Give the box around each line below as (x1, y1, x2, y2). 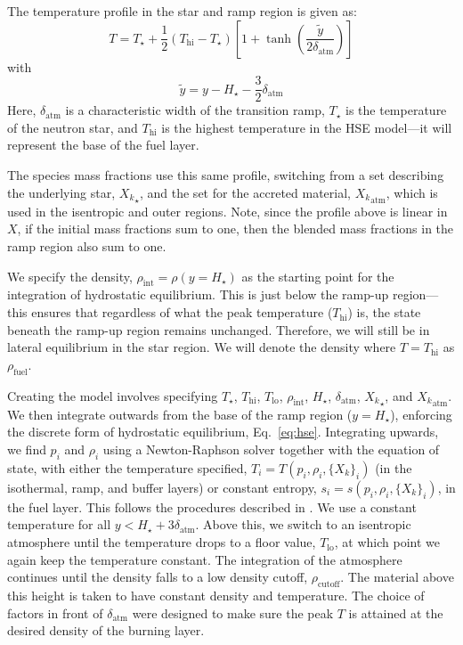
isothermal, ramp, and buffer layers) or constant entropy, (7, 478, 317, 496)
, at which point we (334, 533, 440, 551)
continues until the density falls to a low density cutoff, (7, 567, 308, 586)
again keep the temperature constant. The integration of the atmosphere (7, 550, 402, 568)
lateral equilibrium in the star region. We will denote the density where (7, 338, 396, 356)
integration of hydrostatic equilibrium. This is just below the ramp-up (7, 285, 389, 304)
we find (7, 440, 46, 459)
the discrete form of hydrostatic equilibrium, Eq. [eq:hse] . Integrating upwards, (7, 422, 439, 441)
